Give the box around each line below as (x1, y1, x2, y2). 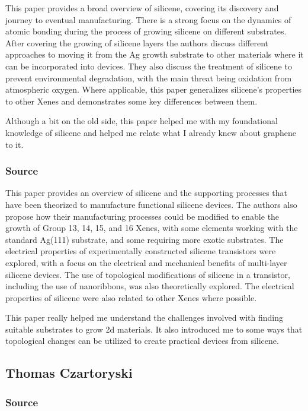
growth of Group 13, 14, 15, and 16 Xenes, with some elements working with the (5, 222, 298, 234)
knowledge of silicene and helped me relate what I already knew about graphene (5, 126, 296, 138)
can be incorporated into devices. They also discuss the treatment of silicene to (5, 59, 292, 72)
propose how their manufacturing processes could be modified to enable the (5, 210, 280, 222)
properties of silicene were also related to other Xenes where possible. (5, 291, 257, 303)
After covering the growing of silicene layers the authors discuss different (5, 36, 268, 49)
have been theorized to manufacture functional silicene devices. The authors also (5, 198, 297, 210)
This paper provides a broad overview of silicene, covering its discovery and (5, 2, 279, 14)
